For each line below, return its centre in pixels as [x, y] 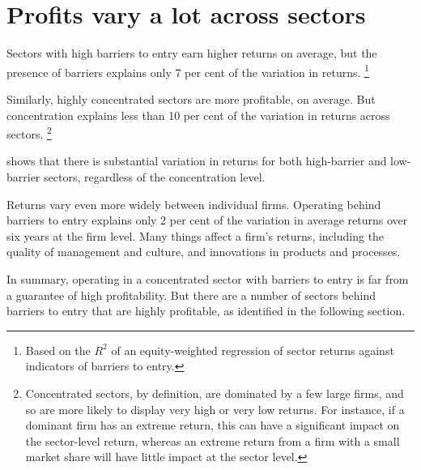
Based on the [58, 350]
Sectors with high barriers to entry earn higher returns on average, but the [192, 53]
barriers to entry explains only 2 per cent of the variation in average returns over [207, 220]
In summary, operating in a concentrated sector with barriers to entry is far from [208, 278]
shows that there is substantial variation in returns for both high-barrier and [197, 161]
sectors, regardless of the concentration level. [155, 177]
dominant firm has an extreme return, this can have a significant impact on [213, 425]
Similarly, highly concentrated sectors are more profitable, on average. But [191, 98]
